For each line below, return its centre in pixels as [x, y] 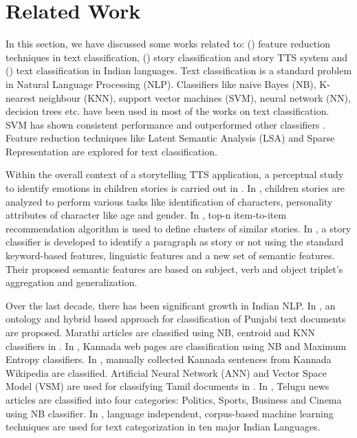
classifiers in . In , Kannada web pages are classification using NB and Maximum [176, 346]
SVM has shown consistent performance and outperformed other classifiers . [166, 124]
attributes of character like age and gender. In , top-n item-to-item [146, 215]
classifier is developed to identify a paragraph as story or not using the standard [175, 242]
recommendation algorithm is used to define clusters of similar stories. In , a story [178, 228]
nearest [21, 97]
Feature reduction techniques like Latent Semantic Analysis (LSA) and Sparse [170, 138]
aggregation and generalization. [72, 282]
